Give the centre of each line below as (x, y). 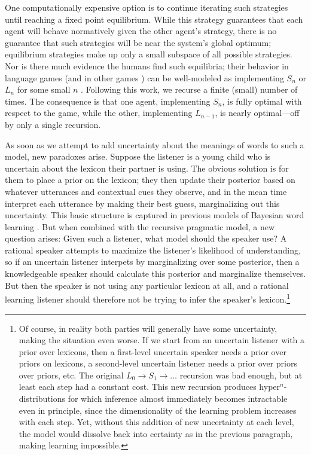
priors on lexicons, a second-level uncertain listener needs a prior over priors (158, 363)
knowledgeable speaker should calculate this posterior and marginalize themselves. (155, 274)
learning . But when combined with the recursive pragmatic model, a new (140, 226)
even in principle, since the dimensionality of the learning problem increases (158, 410)
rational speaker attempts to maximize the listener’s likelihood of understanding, (153, 250)
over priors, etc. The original (71, 375)
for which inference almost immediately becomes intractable (178, 398)
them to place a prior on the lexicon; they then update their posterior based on (150, 180)
